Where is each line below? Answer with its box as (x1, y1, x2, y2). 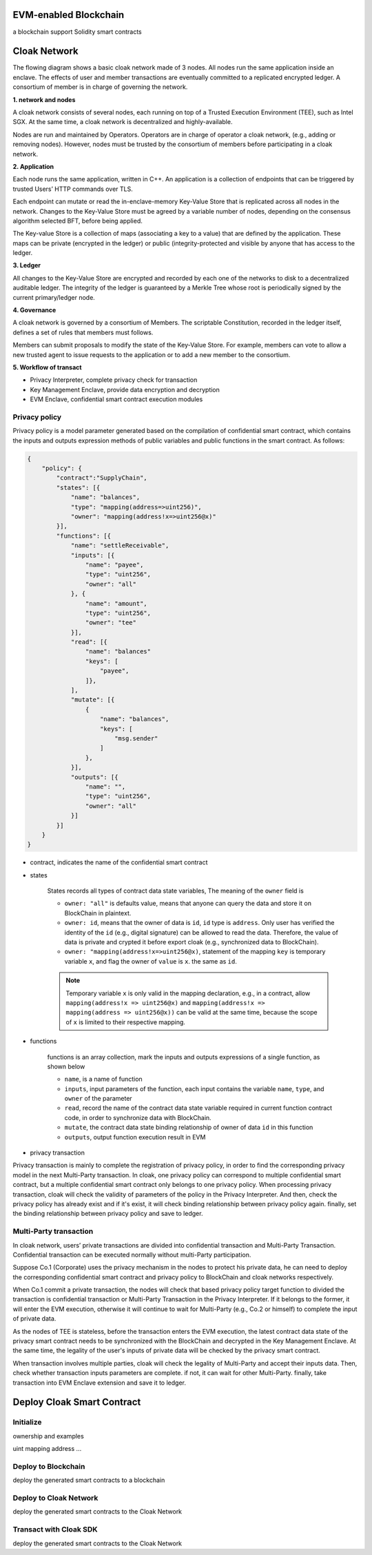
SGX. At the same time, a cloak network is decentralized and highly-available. (12, 118, 233, 126)
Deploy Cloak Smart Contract (12, 1396, 141, 1408)
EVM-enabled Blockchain (12, 9, 125, 21)
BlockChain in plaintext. (64, 908, 132, 917)
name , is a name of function (64, 1075, 143, 1084)
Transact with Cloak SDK (12, 1525, 98, 1534)
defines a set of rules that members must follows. (12, 328, 154, 336)
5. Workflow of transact (12, 363, 82, 372)
